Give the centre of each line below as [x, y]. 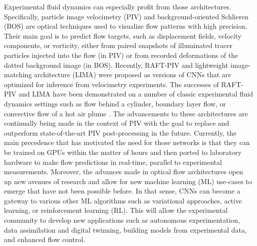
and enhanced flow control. [45, 239]
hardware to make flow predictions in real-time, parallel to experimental [113, 162]
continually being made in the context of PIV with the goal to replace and [117, 123]
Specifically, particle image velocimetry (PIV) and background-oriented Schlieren [126, 16]
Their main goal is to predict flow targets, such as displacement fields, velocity [123, 35]
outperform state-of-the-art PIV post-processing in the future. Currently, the [120, 132]
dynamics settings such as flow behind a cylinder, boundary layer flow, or [115, 103]
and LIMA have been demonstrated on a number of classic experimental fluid [136, 94]
